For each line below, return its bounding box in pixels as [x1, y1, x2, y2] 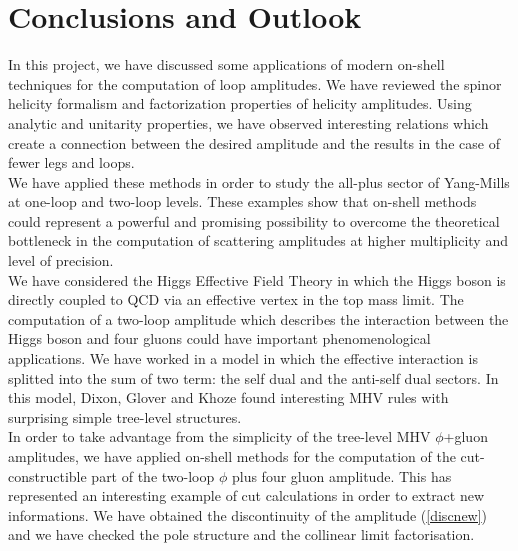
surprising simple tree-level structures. [8, 406, 242, 427]
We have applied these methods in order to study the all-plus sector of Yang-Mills [8, 171, 510, 192]
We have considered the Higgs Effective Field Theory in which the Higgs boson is [8, 269, 506, 290]
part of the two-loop [91, 465, 215, 486]
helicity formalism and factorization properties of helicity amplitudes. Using [8, 93, 472, 114]
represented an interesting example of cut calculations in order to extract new [8, 485, 485, 506]
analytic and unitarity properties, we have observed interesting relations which [8, 112, 489, 133]
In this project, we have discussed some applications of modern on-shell [8, 54, 445, 75]
